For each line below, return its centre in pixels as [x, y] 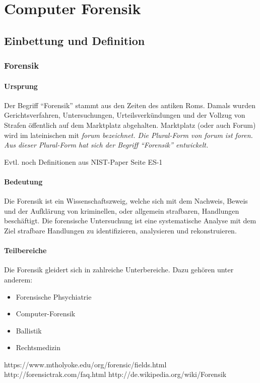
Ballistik [29, 330]
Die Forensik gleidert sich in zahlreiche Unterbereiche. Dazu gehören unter [119, 270]
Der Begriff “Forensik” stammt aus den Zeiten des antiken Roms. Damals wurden [130, 105]
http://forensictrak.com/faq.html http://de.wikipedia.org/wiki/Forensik [115, 374]
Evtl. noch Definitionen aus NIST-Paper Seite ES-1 [83, 161]
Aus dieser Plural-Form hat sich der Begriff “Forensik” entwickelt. [106, 145]
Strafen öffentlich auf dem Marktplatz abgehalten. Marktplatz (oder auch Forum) [130, 125]
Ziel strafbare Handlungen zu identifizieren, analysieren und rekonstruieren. [120, 230]
